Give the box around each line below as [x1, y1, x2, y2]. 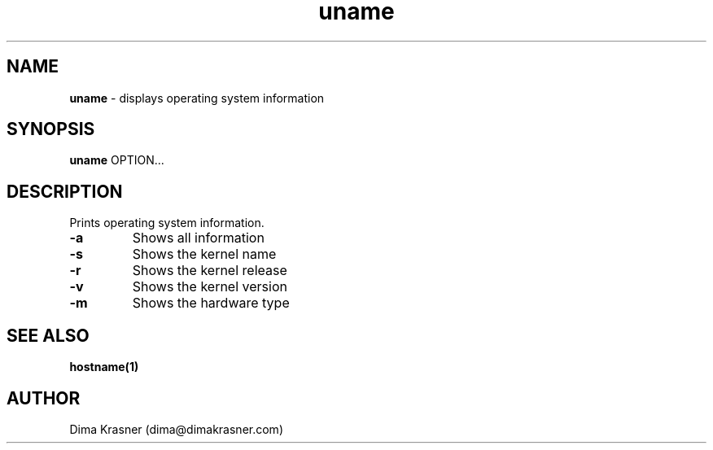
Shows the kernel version [132, 278, 287, 295]
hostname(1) [69, 360, 139, 374]
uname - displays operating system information [69, 90, 325, 105]
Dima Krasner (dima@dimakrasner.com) [69, 422, 283, 436]
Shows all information [132, 229, 265, 247]
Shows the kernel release [132, 262, 287, 279]
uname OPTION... [69, 153, 164, 168]
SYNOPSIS [7, 119, 95, 140]
